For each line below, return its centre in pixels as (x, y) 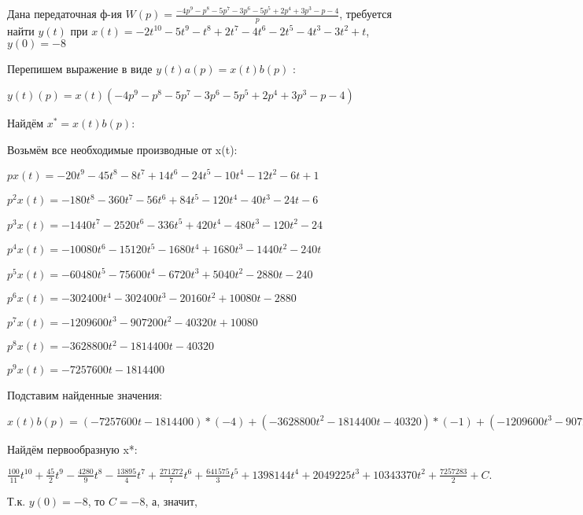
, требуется (365, 13)
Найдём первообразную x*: (72, 449)
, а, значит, (171, 500)
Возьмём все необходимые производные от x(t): (122, 149)
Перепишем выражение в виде (80, 69)
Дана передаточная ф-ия (65, 13)
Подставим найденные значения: (85, 395)
